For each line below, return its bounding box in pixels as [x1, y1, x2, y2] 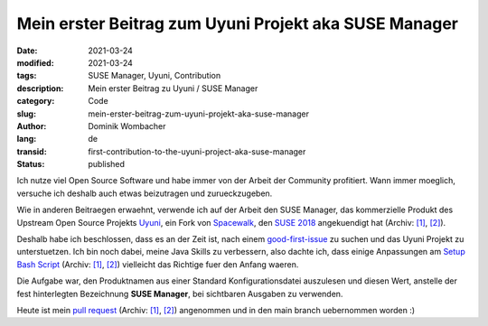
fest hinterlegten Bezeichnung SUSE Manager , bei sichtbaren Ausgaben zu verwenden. [16, 288, 343, 299]
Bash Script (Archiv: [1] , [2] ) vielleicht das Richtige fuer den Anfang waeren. [16, 258, 299, 270]
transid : [16, 145, 47, 157]
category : [16, 96, 55, 107]
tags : [16, 70, 37, 81]
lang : [16, 134, 37, 144]
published [88, 159, 126, 170]
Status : [16, 159, 45, 170]
